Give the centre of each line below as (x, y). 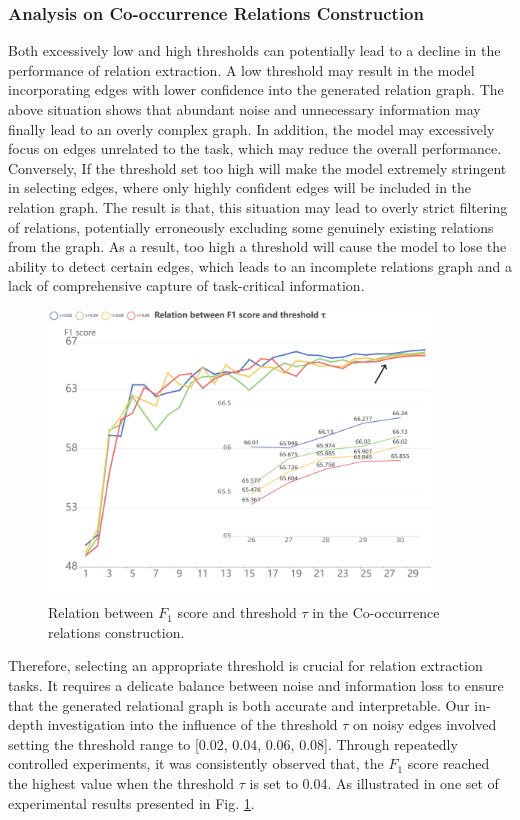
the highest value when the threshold (121, 783)
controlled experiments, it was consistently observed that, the (196, 763)
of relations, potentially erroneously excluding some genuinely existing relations (251, 226)
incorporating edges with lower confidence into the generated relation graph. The (256, 89)
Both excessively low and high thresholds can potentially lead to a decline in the (254, 50)
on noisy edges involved (425, 724)
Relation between (101, 612)
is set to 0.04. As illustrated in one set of (374, 783)
